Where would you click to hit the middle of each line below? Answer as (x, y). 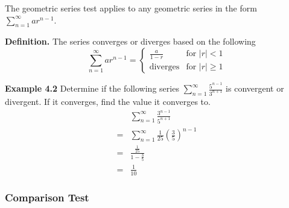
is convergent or (255, 88)
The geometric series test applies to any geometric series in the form (131, 8)
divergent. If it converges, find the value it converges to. (108, 101)
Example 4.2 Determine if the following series (92, 88)
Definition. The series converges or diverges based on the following (130, 41)
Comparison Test (47, 197)
